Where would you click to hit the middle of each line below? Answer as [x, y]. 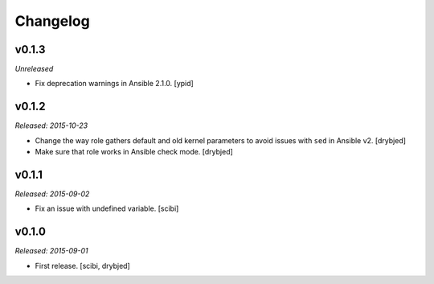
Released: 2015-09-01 [51, 251]
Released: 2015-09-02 [52, 194]
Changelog [52, 21]
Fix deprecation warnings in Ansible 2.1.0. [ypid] [115, 84]
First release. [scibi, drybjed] [82, 265]
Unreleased [34, 69]
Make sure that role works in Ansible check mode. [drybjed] [134, 152]
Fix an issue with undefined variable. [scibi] [107, 208]
